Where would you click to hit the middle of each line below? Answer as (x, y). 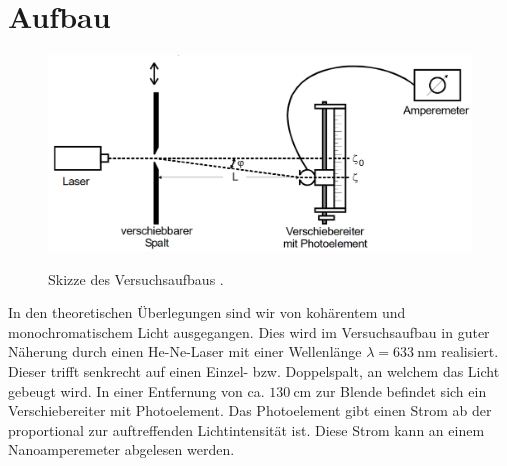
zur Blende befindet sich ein (401, 390)
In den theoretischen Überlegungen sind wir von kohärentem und (207, 312)
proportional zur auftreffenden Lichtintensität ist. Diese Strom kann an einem (246, 429)
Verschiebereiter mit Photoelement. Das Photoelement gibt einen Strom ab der (250, 410)
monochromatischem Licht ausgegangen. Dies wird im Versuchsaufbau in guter (249, 331)
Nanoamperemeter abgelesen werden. (121, 449)
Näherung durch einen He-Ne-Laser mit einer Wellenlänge (185, 351)
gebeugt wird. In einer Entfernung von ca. (136, 390)
